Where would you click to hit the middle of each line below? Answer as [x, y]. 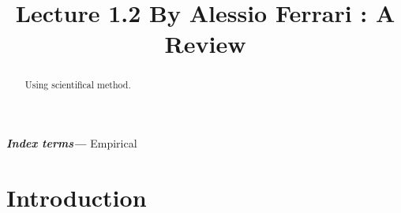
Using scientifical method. [78, 85]
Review [205, 44]
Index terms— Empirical [72, 143]
